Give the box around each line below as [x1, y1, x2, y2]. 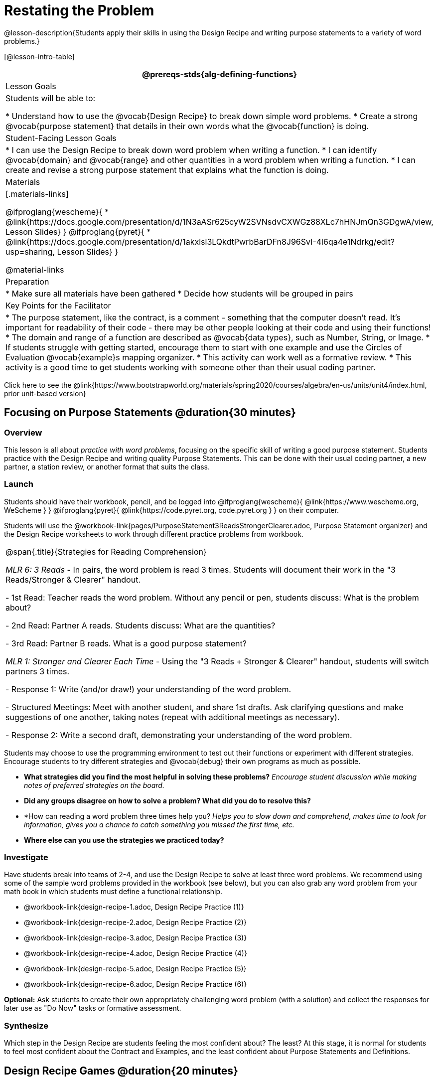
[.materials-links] [5, 188, 69, 199]
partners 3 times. [5, 666, 70, 676]
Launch [4, 479, 33, 489]
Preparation [5, 276, 49, 287]
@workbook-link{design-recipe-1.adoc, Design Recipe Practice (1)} [24, 903, 244, 912]
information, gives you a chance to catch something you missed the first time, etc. [24, 820, 294, 829]
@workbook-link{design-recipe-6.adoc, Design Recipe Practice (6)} [24, 980, 247, 989]
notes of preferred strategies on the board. [24, 780, 164, 789]
